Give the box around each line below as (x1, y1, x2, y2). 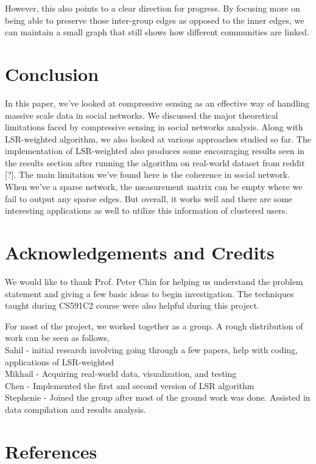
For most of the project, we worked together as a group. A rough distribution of (5, 319, 303, 332)
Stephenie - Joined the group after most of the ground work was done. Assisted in (5, 391, 311, 404)
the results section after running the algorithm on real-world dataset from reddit (5, 156, 305, 169)
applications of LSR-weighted (5, 355, 114, 368)
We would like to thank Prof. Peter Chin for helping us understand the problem (5, 275, 303, 287)
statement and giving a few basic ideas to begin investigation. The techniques (5, 287, 294, 300)
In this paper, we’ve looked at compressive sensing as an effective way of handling (5, 96, 310, 109)
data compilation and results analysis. (5, 402, 146, 415)
